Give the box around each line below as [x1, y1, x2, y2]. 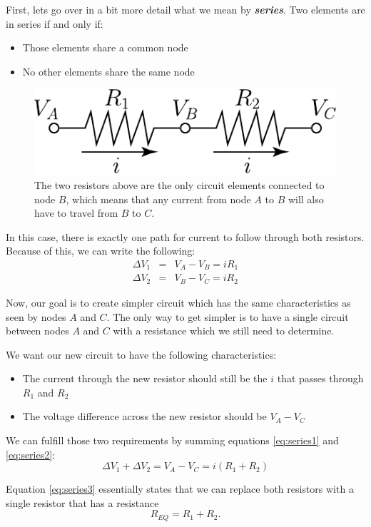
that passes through [277, 371, 364, 386]
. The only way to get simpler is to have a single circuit [106, 309, 349, 324]
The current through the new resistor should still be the [22, 371, 268, 386]
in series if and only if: [6, 16, 103, 31]
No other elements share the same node [22, 63, 195, 78]
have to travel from [34, 205, 118, 220]
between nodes [6, 323, 69, 338]
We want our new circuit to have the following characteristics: [6, 347, 277, 362]
